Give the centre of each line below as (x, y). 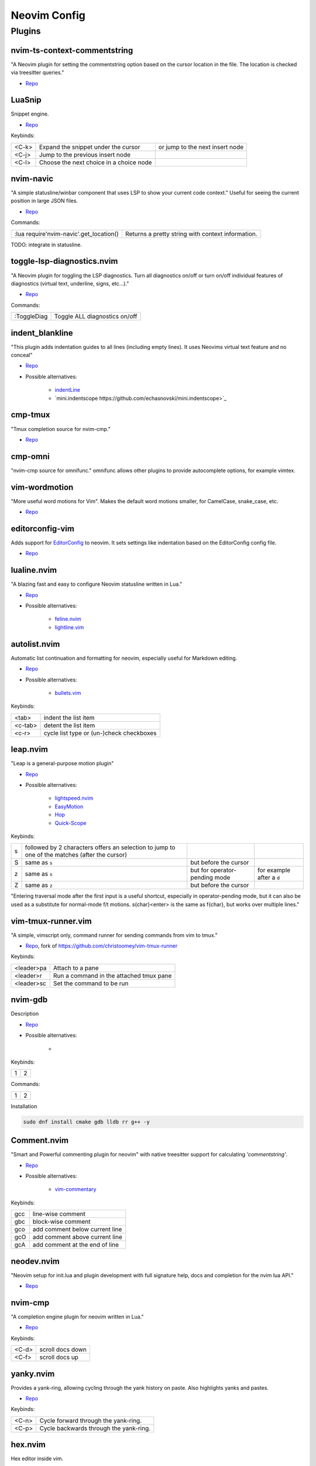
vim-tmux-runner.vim (51, 921)
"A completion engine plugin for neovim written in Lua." (77, 1316)
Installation (24, 1106)
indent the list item (69, 717)
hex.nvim (28, 1445)
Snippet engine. (30, 114)
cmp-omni (30, 457)
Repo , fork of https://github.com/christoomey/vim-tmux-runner (102, 946)
